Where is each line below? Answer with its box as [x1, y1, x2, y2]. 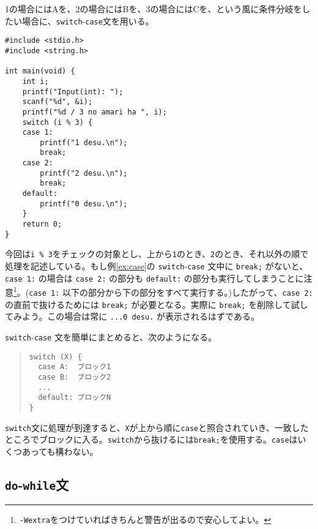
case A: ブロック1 [38, 362, 111, 372]
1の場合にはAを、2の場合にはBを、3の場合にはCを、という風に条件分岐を [5, 2, 302, 15]
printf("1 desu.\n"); [40, 138, 128, 147]
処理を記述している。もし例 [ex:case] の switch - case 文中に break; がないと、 [5, 260, 308, 272]
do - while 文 [5, 475, 69, 493]
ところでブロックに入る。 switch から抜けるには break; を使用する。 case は [5, 433, 298, 446]
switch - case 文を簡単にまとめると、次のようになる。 [5, 330, 217, 343]
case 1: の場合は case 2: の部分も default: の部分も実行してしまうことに [5, 271, 304, 284]
